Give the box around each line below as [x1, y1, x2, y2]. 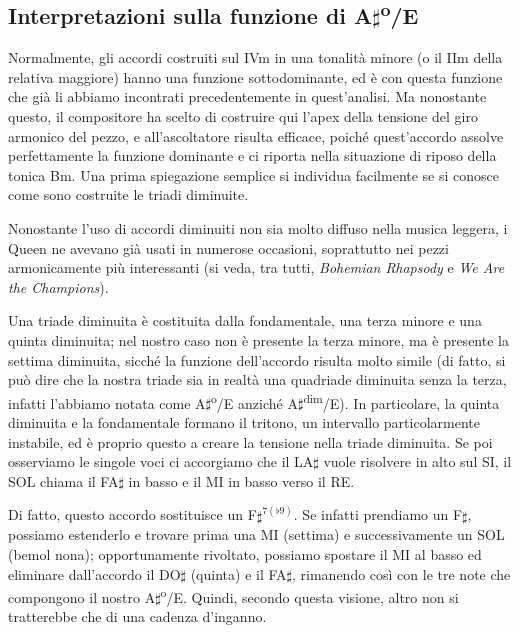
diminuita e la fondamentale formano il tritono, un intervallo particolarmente [8, 411, 480, 432]
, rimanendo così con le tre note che [292, 563, 511, 584]
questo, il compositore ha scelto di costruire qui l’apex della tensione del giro [8, 105, 478, 126]
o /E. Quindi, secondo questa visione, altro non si [160, 584, 459, 607]
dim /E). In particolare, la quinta [303, 389, 500, 413]
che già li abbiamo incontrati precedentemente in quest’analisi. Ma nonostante [8, 86, 487, 107]
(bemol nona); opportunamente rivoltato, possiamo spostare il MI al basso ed [8, 543, 482, 564]
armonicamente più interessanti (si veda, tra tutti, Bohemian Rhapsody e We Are [8, 257, 505, 278]
